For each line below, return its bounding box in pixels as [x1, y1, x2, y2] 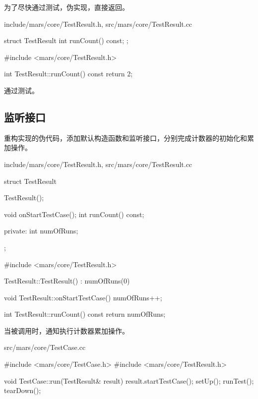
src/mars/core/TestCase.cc [4, 342, 86, 352]
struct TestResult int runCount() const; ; [4, 35, 129, 46]
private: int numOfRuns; [4, 226, 78, 236]
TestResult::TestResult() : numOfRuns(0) [4, 276, 130, 286]
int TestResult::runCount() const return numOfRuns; [4, 309, 166, 319]
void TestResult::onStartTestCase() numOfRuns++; [4, 292, 162, 302]
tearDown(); [4, 385, 41, 396]
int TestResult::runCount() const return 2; [4, 68, 133, 79]
